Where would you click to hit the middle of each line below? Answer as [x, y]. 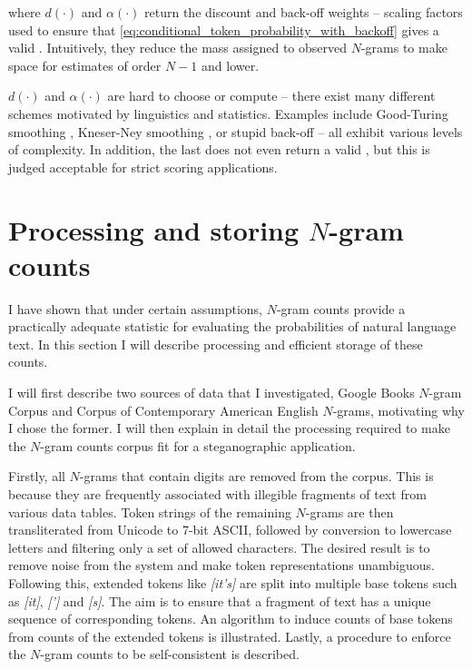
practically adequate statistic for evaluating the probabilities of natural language [232, 326]
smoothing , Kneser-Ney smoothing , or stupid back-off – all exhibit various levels [236, 131]
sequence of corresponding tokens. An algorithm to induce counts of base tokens [231, 619]
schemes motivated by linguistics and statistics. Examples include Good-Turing [228, 113]
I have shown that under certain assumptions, [135, 308]
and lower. [231, 65]
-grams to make [404, 48]
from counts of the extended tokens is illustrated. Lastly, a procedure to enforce [230, 636]
